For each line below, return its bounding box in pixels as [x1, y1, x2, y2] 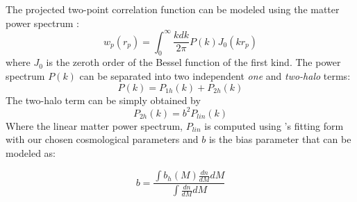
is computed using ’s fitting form [204, 118, 344, 133]
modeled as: [6, 145, 56, 160]
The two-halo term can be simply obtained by [6, 92, 201, 107]
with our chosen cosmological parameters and [6, 132, 199, 146]
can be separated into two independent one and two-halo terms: [79, 69, 351, 83]
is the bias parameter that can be [208, 132, 351, 146]
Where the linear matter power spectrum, [6, 118, 183, 133]
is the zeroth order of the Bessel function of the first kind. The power [46, 55, 341, 69]
